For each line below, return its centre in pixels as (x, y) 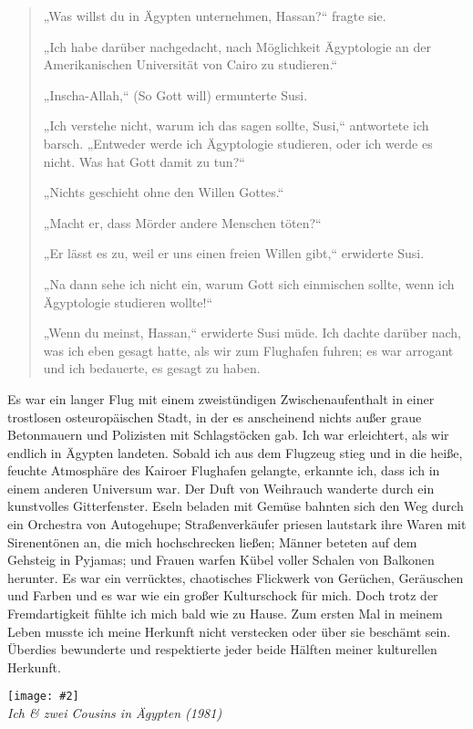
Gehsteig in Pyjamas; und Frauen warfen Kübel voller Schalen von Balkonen (221, 560)
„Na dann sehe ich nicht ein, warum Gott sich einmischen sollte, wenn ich (249, 283)
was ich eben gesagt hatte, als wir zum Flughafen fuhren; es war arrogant (248, 350)
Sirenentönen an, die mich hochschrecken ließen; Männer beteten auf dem (212, 542)
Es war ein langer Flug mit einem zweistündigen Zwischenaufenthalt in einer (221, 398)
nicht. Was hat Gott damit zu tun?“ (144, 161)
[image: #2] (43, 697)
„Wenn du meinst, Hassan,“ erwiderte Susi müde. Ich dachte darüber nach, (252, 333)
